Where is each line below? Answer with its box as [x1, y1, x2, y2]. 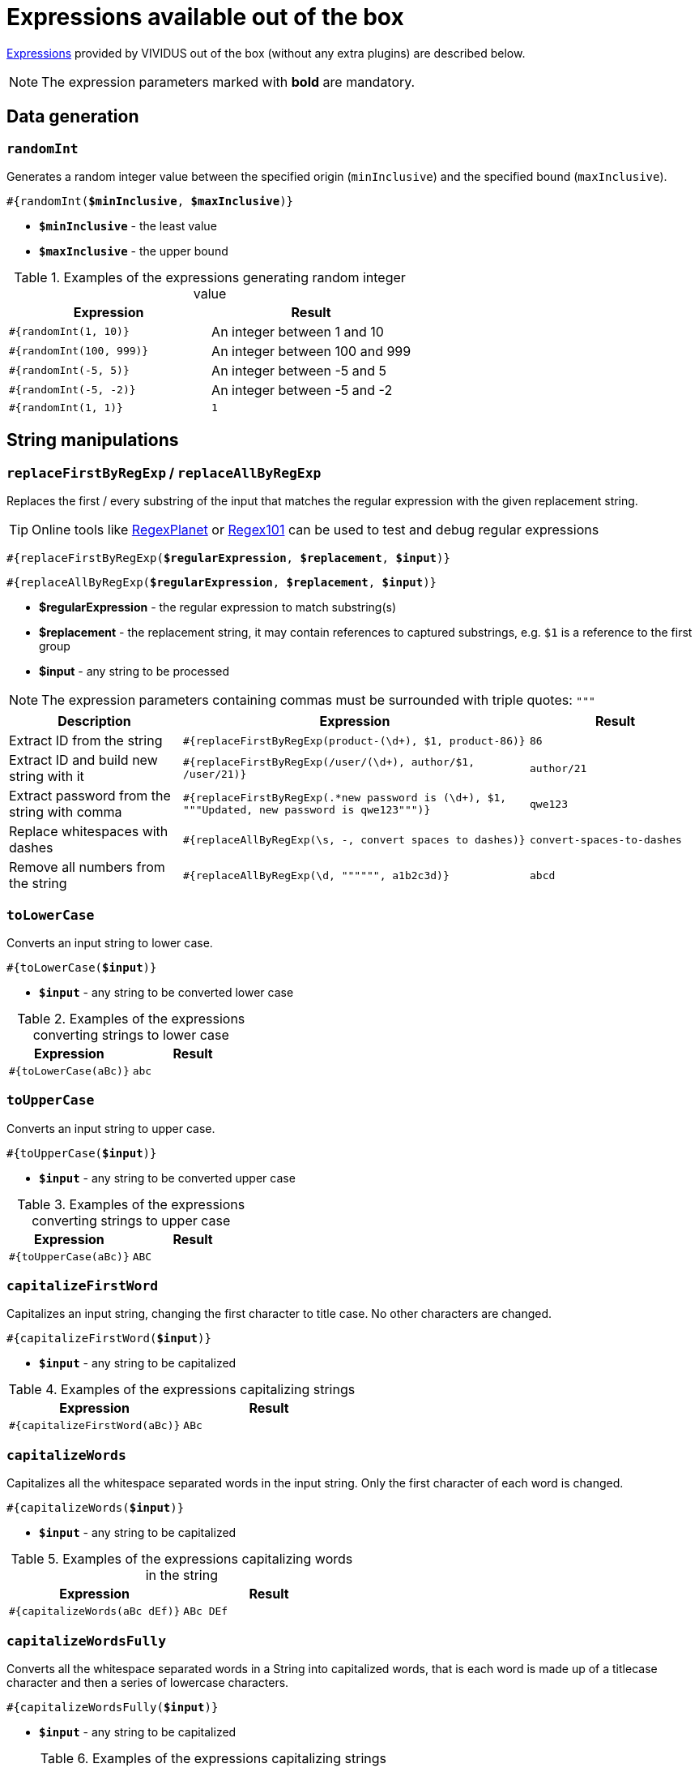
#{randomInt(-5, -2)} [9, 384, 136, 397]
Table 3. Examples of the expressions [17, 1195, 245, 1212]
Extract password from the [9, 787, 171, 805]
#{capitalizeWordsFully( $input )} [6, 1700, 219, 1714]
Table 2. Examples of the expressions [17, 1010, 245, 1027]
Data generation [6, 106, 139, 127]
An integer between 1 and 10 [211, 323, 384, 340]
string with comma [9, 804, 122, 821]
